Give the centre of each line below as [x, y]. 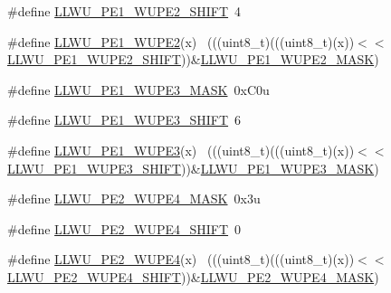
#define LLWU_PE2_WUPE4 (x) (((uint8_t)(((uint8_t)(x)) [181, 259]
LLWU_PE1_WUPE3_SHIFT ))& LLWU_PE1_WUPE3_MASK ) [193, 168]
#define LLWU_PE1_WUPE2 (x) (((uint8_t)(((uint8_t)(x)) [181, 41]
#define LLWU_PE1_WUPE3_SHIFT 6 [124, 120]
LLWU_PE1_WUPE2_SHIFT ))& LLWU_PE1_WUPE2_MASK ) [193, 59]
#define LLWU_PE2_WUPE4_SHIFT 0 [124, 228]
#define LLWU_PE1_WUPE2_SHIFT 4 [124, 11]
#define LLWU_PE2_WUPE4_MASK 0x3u [134, 198]
